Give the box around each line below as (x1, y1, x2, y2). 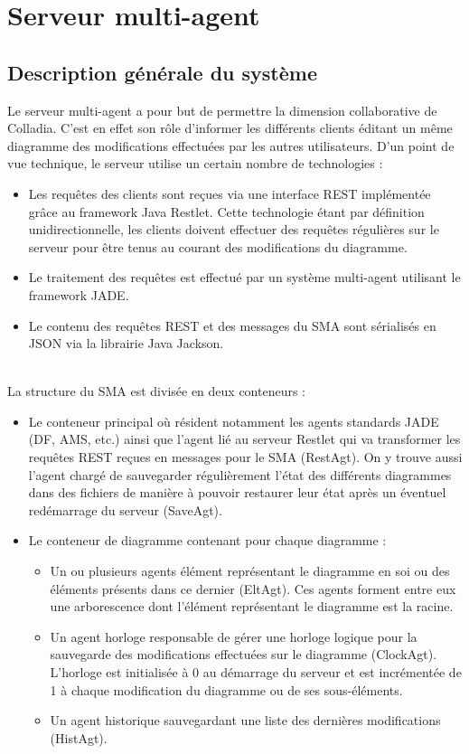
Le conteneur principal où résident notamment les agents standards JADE (28, 411, 439, 430)
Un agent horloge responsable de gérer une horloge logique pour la (50, 627, 417, 646)
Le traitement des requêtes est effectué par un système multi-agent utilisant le (28, 268, 461, 287)
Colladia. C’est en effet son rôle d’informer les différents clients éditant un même (7, 118, 453, 137)
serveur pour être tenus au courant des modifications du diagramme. (28, 237, 408, 256)
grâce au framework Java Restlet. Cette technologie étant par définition (28, 202, 425, 221)
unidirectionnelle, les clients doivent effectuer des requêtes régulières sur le (28, 220, 439, 239)
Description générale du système (7, 58, 318, 86)
